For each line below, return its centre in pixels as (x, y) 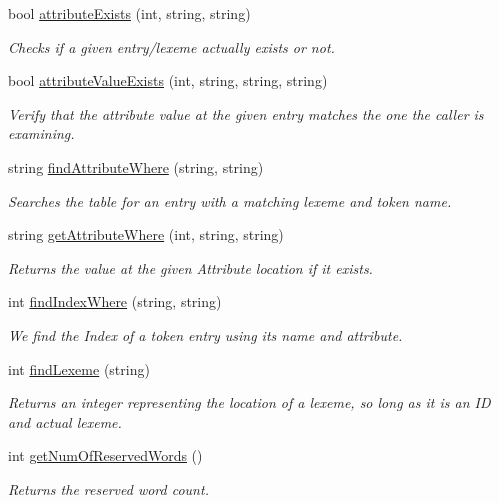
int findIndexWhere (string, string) (115, 301)
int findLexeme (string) (79, 368)
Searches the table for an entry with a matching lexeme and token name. (230, 200)
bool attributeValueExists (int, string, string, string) (168, 80)
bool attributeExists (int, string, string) (129, 13)
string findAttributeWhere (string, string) (136, 166)
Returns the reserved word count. (108, 488)
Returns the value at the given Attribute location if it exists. (190, 267)
